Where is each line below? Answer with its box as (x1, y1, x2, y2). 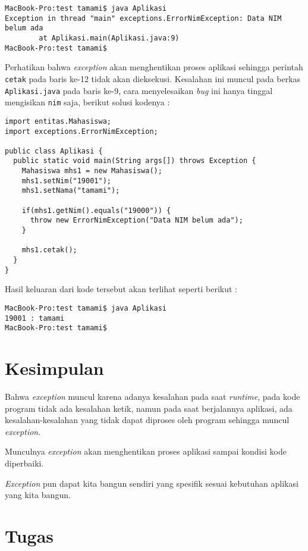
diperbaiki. (5, 457, 44, 469)
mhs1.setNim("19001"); (21, 176, 111, 185)
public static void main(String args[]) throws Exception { (13, 156, 256, 165)
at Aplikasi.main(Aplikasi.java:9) (39, 33, 180, 42)
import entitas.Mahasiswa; (5, 117, 111, 126)
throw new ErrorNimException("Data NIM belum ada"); (30, 216, 243, 225)
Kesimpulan (5, 356, 104, 380)
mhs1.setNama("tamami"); (21, 186, 120, 195)
